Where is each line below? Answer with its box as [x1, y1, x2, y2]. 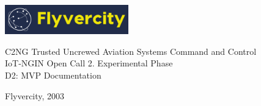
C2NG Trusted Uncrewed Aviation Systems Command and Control [5, 44, 257, 57]
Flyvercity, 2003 [5, 89, 65, 102]
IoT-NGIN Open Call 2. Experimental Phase [5, 57, 173, 69]
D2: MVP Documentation [5, 69, 101, 81]
